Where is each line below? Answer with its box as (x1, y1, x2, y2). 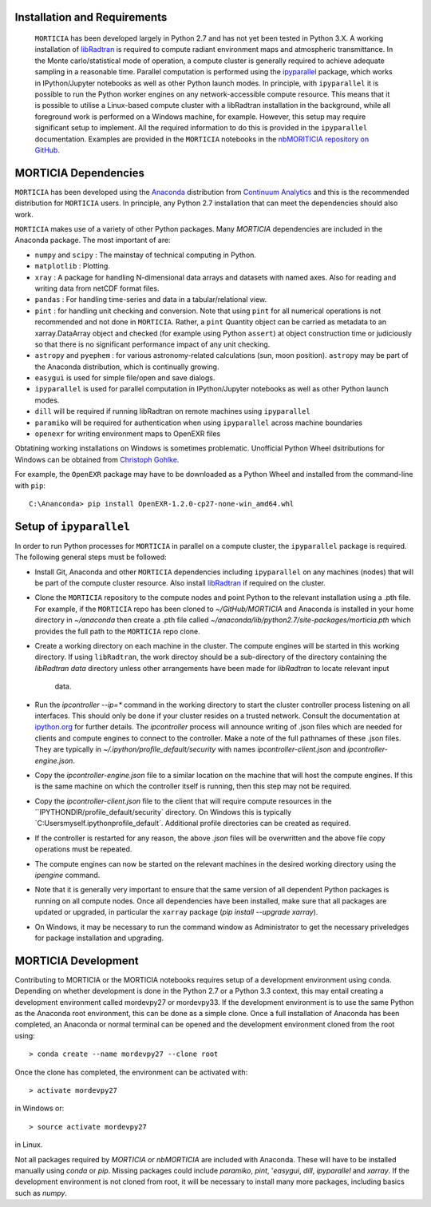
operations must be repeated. (34, 844, 132, 854)
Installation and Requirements (14, 10, 168, 24)
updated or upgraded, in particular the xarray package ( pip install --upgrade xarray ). (34, 907, 318, 917)
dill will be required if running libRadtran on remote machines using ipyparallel (34, 407, 310, 416)
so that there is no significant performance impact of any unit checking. (34, 339, 271, 349)
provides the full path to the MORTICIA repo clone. (34, 626, 201, 636)
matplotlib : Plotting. (34, 261, 111, 271)
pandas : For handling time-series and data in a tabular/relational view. (34, 295, 267, 304)
